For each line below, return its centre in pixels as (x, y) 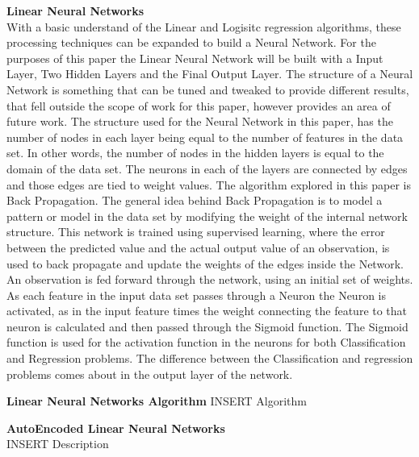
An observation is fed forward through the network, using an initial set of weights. (210, 279)
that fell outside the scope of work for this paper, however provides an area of (199, 105)
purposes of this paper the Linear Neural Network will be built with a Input (195, 58)
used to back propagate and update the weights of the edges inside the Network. (205, 263)
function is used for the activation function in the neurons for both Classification (206, 342)
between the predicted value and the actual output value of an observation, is (198, 247)
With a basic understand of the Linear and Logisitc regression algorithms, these (204, 26)
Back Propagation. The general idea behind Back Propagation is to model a (195, 200)
